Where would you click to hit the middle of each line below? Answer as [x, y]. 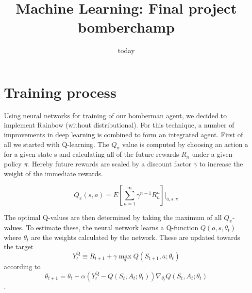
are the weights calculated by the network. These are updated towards [136, 237]
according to [22, 266]
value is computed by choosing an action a [185, 144]
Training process [60, 92]
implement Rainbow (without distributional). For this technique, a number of [119, 125]
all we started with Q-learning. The [57, 144]
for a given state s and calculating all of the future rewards [92, 154]
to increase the [221, 164]
